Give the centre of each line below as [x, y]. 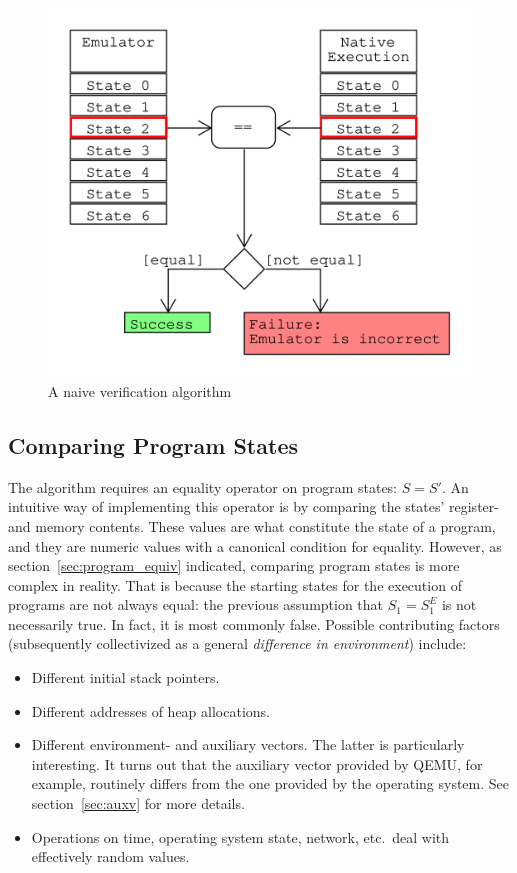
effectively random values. [110, 856]
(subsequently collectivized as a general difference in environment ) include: [237, 643]
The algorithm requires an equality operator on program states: [203, 486]
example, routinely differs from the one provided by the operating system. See [270, 783]
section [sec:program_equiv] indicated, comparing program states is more [234, 565]
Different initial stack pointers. [125, 677]
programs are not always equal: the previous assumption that [196, 604]
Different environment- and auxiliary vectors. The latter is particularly [248, 744]
